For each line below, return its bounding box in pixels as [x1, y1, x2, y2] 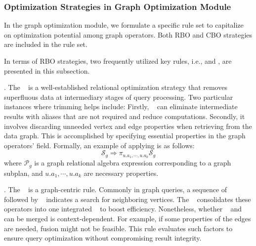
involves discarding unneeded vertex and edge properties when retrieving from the [4, 121, 252, 131]
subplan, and [4, 167, 43, 178]
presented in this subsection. [4, 65, 90, 76]
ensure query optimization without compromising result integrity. [4, 233, 202, 243]
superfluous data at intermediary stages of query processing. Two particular [4, 91, 233, 102]
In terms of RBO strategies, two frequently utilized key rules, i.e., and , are [4, 56, 232, 66]
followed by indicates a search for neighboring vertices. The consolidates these [4, 194, 251, 204]
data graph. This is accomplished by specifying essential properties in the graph [4, 130, 246, 141]
